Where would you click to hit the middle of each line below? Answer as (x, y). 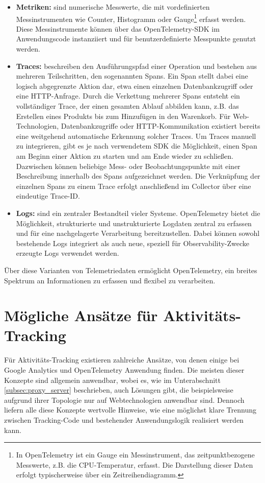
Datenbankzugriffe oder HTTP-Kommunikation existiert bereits (161, 126)
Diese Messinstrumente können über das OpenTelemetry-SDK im (118, 28)
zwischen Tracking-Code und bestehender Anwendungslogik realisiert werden (124, 419)
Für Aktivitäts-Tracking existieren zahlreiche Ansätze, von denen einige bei (122, 360)
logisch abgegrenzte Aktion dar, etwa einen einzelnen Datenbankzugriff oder (135, 86)
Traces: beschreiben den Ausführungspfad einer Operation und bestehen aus (137, 66)
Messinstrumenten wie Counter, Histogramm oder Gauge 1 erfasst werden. (131, 18)
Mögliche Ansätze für (81, 315)
